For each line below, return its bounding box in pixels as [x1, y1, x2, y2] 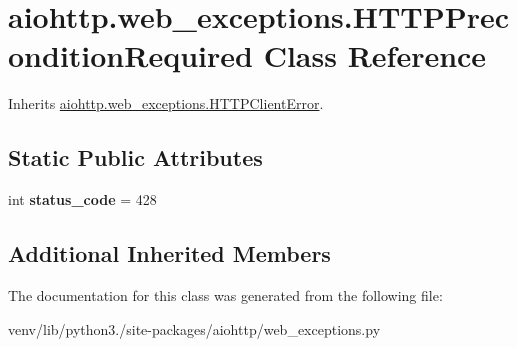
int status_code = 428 [8, 189, 157, 210]
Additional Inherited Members [8, 238, 331, 269]
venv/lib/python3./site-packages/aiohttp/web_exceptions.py [8, 318, 381, 339]
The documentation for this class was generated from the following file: [8, 284, 443, 305]
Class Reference [263, 35, 487, 76]
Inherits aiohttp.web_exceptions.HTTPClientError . [8, 93, 324, 114]
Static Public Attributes [8, 142, 263, 173]
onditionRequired [8, 35, 253, 76]
